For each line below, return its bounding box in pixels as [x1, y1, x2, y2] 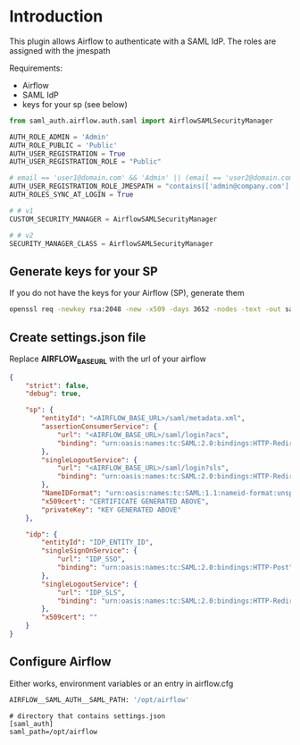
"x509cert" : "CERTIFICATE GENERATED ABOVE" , [41, 496, 210, 506]
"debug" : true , [25, 389, 82, 399]
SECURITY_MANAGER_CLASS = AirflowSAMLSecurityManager [9, 239, 214, 248]
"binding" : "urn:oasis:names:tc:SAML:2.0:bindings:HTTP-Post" [56, 563, 294, 572]
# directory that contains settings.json [9, 711, 166, 721]
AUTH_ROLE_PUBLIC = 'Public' [9, 140, 118, 149]
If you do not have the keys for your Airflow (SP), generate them [9, 288, 246, 299]
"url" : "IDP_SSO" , [56, 555, 126, 564]
